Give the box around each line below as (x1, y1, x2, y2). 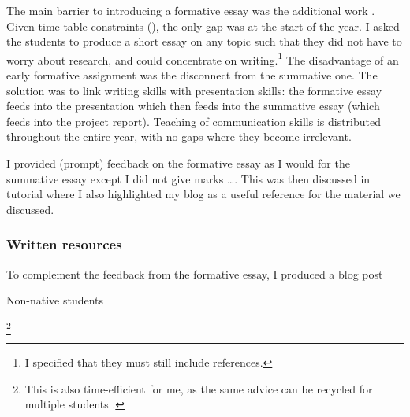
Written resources (6, 234, 122, 254)
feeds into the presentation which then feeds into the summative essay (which (6, 98, 380, 114)
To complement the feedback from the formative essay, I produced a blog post (6, 265, 383, 282)
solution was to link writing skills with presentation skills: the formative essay (6, 82, 382, 98)
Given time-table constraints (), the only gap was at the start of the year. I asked (6, 17, 400, 34)
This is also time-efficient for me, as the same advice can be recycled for (24, 380, 373, 397)
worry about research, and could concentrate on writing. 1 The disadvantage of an (6, 49, 399, 68)
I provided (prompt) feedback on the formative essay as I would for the (6, 155, 350, 171)
